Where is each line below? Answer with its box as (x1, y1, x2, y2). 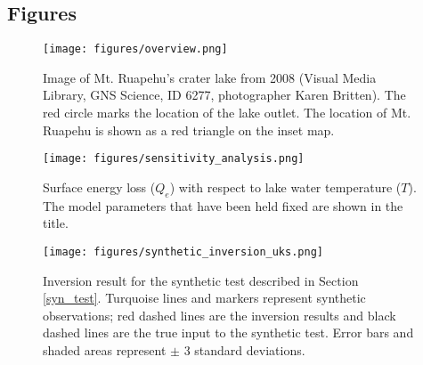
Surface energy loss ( (43, 177, 156, 196)
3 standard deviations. (183, 340, 305, 359)
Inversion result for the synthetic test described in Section (43, 271, 359, 289)
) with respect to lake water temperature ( (169, 177, 402, 196)
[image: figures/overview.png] (43, 43, 228, 56)
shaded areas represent (43, 340, 167, 359)
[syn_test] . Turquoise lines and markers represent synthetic (43, 288, 366, 307)
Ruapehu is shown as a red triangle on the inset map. (43, 120, 335, 139)
